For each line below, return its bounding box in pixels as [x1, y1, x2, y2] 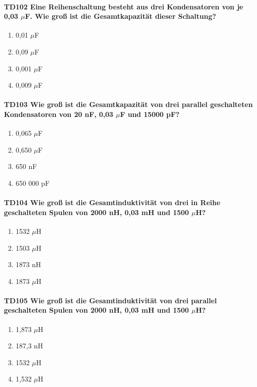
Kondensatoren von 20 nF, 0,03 [4, 109, 113, 119]
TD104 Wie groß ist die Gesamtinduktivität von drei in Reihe [4, 197, 220, 208]
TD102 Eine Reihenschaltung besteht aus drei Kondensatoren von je [4, 1, 243, 11]
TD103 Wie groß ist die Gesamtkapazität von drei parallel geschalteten [4, 99, 253, 110]
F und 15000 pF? [120, 109, 180, 119]
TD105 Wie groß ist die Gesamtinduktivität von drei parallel [4, 295, 217, 305]
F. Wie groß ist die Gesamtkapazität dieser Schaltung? [25, 11, 216, 21]
